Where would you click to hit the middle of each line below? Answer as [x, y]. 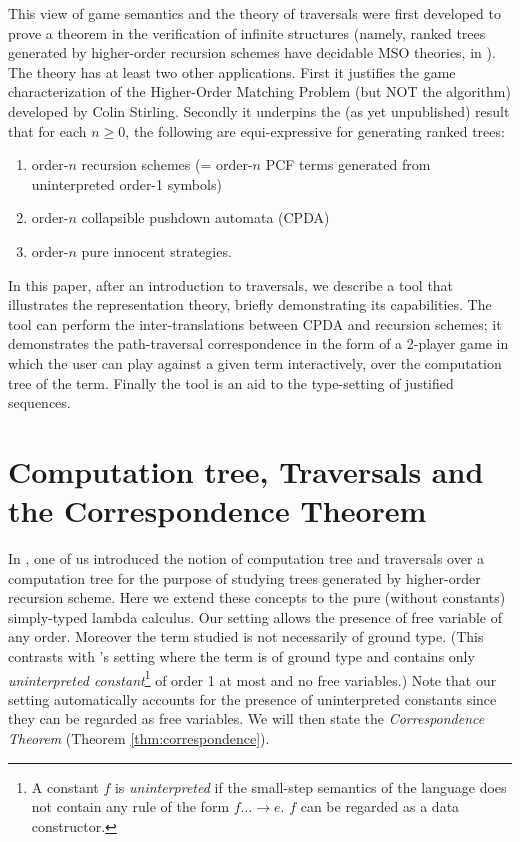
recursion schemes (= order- [167, 164]
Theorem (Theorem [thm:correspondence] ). [139, 738]
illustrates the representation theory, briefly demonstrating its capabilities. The [250, 304]
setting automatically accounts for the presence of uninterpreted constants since [252, 698]
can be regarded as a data [380, 806]
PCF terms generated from [348, 164]
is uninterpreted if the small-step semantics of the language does [310, 786]
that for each [47, 130]
